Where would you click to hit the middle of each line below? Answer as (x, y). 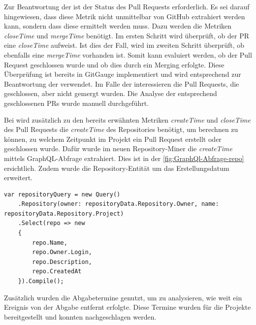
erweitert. (18, 178)
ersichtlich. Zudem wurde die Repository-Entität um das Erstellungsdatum (117, 168)
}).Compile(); (41, 281)
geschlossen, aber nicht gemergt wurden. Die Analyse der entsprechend (111, 93)
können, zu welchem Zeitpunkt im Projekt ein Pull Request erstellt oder (113, 139)
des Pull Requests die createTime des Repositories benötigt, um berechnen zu (121, 129)
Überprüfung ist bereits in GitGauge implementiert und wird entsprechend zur (123, 74)
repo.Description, (62, 262)
